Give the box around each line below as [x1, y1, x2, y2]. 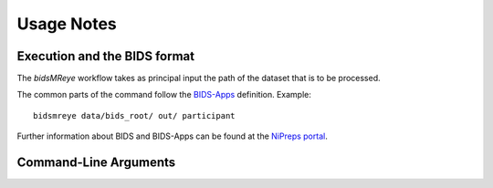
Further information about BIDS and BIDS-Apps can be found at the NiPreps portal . [16, 131, 328, 141]
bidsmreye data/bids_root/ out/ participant [33, 110, 236, 120]
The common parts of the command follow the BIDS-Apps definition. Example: [16, 89, 312, 100]
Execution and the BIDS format [16, 48, 195, 64]
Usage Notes [16, 14, 118, 34]
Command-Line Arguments [16, 155, 176, 171]
